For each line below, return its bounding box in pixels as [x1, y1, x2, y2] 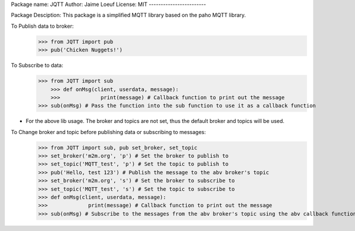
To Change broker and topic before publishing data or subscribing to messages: [11, 128, 206, 135]
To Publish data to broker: [11, 22, 74, 30]
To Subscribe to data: [11, 62, 63, 69]
